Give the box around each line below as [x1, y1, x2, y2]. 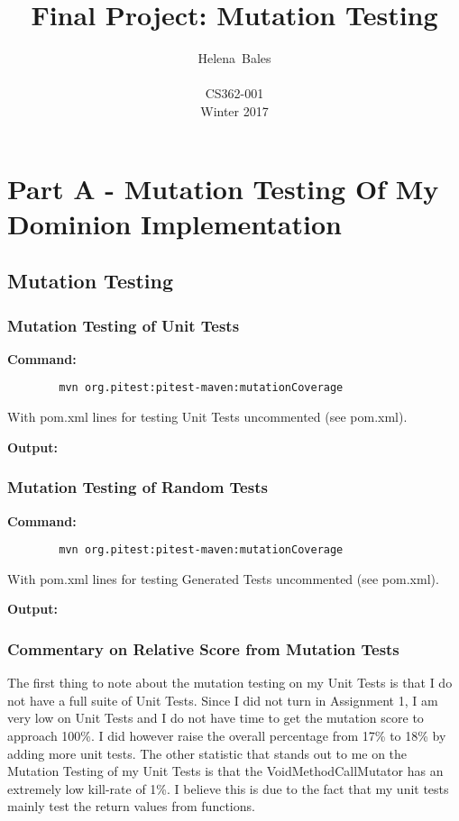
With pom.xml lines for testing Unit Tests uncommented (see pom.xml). [7, 407, 408, 426]
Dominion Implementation [7, 205, 342, 242]
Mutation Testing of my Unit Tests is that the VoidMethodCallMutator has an [7, 762, 444, 780]
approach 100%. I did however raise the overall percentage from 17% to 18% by [7, 725, 446, 744]
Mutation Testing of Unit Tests [7, 314, 240, 336]
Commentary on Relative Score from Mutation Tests [7, 637, 399, 660]
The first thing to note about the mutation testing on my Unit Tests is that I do [7, 673, 453, 692]
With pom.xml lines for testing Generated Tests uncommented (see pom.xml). [7, 569, 439, 588]
